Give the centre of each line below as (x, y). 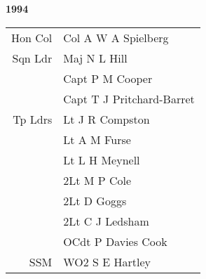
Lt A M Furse (97, 139)
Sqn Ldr (32, 58)
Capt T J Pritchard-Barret (129, 98)
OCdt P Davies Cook (115, 241)
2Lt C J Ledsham (106, 221)
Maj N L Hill (95, 58)
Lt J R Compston (107, 119)
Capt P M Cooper (108, 78)
